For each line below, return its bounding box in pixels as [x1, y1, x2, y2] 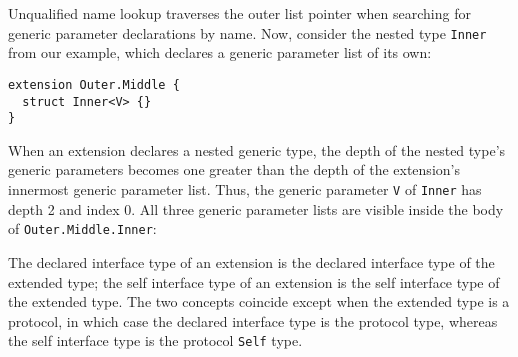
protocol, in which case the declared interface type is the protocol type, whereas [8, 310, 498, 331]
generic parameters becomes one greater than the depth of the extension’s [8, 159, 460, 180]
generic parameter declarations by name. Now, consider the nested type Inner [8, 22, 487, 43]
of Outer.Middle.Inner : [8, 218, 157, 239]
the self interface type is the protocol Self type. [8, 330, 303, 351]
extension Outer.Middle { [8, 77, 180, 92]
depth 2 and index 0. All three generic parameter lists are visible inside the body [8, 198, 504, 219]
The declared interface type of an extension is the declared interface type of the [8, 251, 495, 272]
